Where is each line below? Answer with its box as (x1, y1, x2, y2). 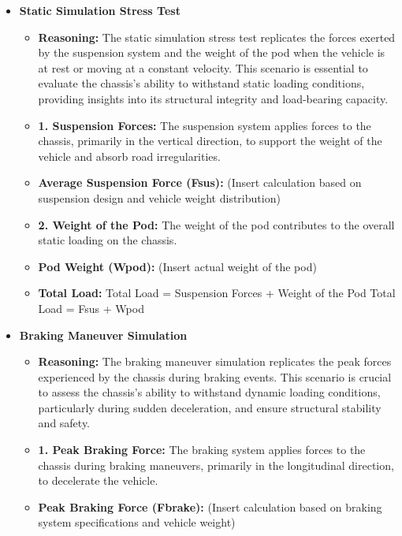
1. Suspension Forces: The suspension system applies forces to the (38, 117, 371, 133)
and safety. (38, 415, 91, 431)
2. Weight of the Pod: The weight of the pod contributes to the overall (38, 216, 395, 233)
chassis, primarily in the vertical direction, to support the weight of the (38, 132, 382, 149)
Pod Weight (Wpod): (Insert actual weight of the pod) (38, 258, 317, 274)
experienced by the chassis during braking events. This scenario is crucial (38, 368, 392, 385)
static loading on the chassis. (38, 232, 177, 248)
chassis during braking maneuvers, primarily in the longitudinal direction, (38, 456, 394, 473)
